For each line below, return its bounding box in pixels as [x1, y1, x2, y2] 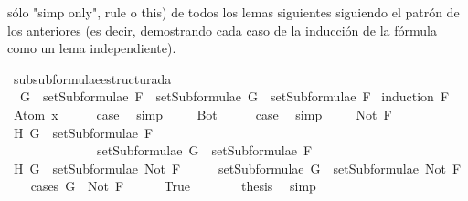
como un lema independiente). [7, 38, 176, 58]
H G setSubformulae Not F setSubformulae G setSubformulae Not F [13, 158, 462, 177]
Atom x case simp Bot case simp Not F [13, 104, 392, 123]
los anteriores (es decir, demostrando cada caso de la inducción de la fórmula [7, 20, 437, 39]
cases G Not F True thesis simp [30, 176, 316, 196]
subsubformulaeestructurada [13, 69, 172, 88]
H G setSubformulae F [13, 122, 154, 142]
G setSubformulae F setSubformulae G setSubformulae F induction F [19, 87, 450, 106]
